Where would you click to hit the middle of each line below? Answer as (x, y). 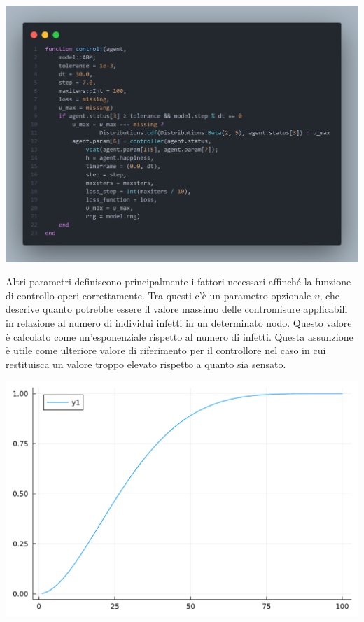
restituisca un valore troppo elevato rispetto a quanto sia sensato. (146, 363)
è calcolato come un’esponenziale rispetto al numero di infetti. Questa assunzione (180, 336)
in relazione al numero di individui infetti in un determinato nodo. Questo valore (179, 323)
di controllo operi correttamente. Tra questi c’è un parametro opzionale (159, 295)
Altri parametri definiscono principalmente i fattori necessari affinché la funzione (178, 282)
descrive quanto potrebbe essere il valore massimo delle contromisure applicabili (177, 309)
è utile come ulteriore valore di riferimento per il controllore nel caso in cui (166, 350)
